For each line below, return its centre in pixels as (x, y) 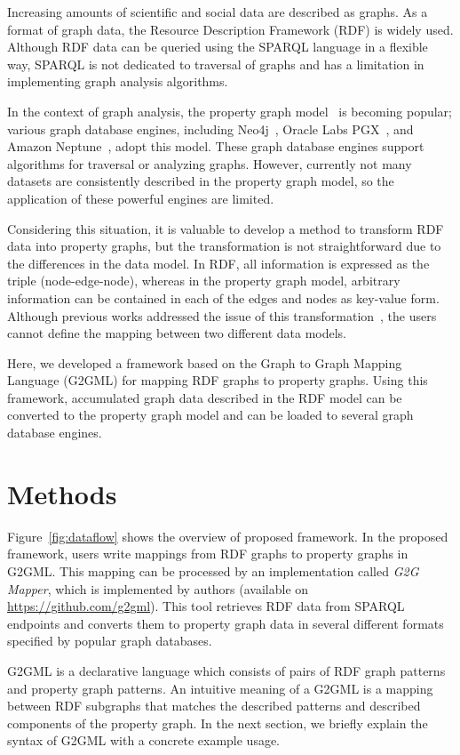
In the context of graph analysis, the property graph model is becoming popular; (230, 111)
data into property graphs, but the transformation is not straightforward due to (224, 246)
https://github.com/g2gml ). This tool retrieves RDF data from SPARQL (206, 606)
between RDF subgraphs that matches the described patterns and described (214, 706)
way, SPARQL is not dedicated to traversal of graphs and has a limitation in (216, 64)
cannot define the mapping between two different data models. (177, 333)
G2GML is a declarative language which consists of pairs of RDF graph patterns (226, 670)
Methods (62, 493)
